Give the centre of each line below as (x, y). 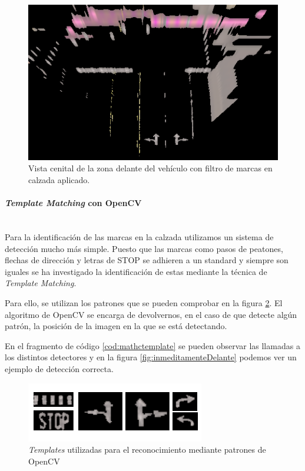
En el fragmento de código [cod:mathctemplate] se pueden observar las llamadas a (152, 345)
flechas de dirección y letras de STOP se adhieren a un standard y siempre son (147, 260)
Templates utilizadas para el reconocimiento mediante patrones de (147, 450)
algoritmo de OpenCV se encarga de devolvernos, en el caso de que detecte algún (151, 314)
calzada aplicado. (59, 179)
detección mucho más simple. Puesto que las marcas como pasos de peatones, (144, 248)
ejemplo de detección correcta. (59, 368)
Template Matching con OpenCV (73, 203)
